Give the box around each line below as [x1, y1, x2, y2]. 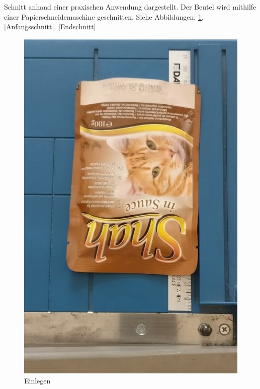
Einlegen [24, 375, 51, 385]
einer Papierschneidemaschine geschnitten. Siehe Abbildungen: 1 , [4, 11, 204, 22]
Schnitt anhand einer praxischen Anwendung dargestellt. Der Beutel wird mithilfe [4, 2, 256, 12]
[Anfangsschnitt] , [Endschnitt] [4, 21, 96, 32]
